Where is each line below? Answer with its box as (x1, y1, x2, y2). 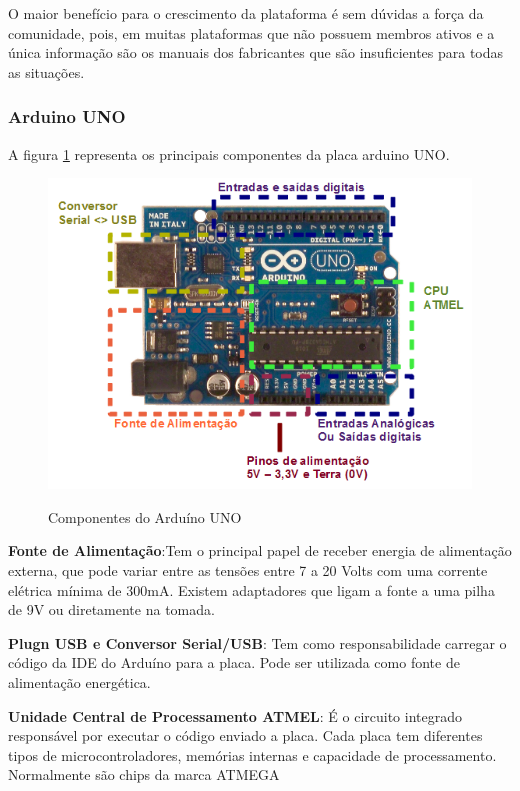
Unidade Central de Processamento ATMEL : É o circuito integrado (8, 705, 462, 726)
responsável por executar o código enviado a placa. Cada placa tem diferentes (8, 725, 483, 746)
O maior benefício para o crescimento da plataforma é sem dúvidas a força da (8, 3, 484, 23)
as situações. (8, 61, 85, 82)
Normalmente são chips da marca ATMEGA (8, 764, 280, 785)
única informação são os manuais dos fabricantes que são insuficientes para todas (8, 42, 504, 63)
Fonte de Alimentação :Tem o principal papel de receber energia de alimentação (8, 540, 512, 561)
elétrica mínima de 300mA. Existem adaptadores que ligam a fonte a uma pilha (8, 579, 495, 600)
